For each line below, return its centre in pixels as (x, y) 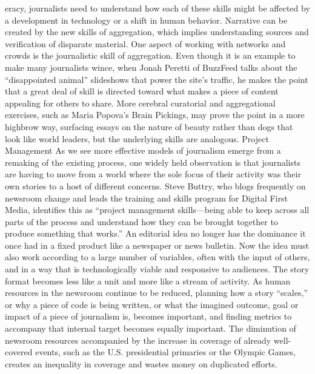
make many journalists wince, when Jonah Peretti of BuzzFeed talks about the (151, 67)
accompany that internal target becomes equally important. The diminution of (151, 328)
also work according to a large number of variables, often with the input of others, (157, 257)
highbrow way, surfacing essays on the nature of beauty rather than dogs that (149, 126)
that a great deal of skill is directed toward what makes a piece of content (142, 91)
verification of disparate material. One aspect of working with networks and (145, 43)
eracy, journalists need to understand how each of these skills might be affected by (157, 8)
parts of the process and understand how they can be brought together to (141, 221)
